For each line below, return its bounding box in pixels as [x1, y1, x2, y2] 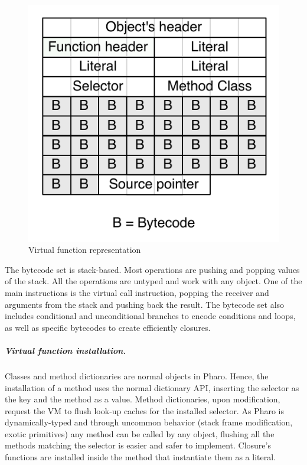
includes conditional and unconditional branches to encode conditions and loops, [5, 310, 296, 322]
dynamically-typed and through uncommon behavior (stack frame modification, [5, 416, 293, 428]
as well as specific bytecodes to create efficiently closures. [5, 321, 211, 333]
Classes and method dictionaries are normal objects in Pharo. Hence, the [5, 369, 269, 382]
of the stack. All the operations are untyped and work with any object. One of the [5, 275, 302, 287]
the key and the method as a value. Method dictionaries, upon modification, [5, 393, 280, 405]
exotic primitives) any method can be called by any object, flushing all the [5, 427, 275, 440]
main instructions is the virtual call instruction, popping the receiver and [5, 286, 269, 298]
